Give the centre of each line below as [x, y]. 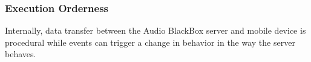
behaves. [21, 54]
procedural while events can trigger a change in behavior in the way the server [150, 42]
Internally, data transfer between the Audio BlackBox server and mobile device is [155, 30]
